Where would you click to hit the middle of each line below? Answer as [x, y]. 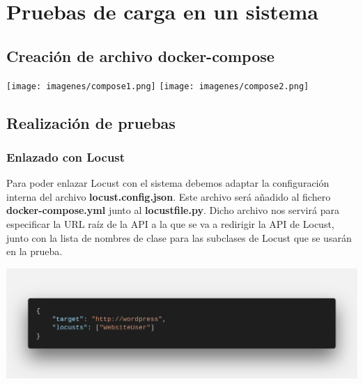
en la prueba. [34, 251]
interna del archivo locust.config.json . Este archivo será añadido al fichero [169, 196]
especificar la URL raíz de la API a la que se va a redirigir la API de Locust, [170, 224]
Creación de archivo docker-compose [140, 55]
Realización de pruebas [91, 122]
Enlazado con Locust [66, 156]
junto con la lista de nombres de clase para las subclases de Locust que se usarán [179, 237]
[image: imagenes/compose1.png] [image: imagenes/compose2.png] [158, 86]
